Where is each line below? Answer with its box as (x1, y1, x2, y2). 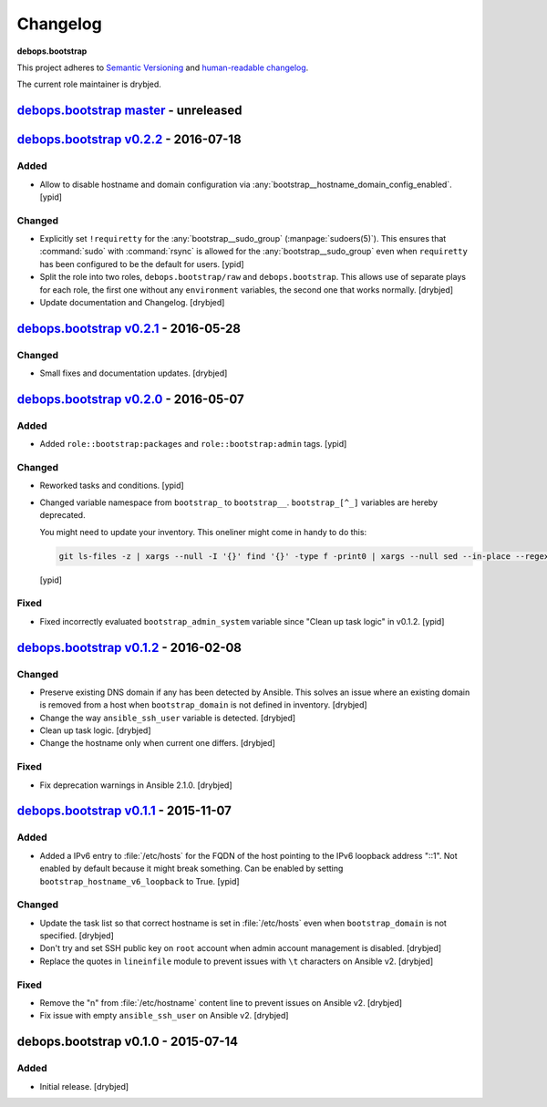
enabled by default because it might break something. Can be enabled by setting (39, 863, 344, 874)
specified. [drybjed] (39, 930, 114, 941)
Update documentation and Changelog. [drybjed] (39, 296, 225, 307)
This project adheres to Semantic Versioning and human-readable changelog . (16, 62, 309, 73)
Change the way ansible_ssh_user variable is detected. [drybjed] (39, 712, 296, 723)
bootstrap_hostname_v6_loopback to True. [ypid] (39, 875, 241, 886)
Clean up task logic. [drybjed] (39, 725, 151, 736)
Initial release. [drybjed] (39, 1081, 129, 1091)
